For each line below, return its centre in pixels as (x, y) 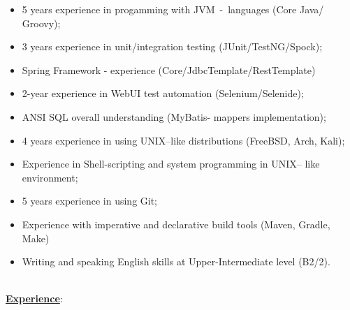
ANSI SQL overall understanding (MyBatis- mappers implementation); (174, 116)
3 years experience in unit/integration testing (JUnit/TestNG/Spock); (172, 46)
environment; (50, 177)
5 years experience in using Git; (90, 201)
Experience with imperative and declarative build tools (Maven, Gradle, (176, 224)
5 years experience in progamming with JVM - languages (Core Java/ (173, 9)
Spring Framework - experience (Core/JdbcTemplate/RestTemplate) (169, 69)
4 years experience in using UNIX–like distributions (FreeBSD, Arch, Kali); (183, 140)
